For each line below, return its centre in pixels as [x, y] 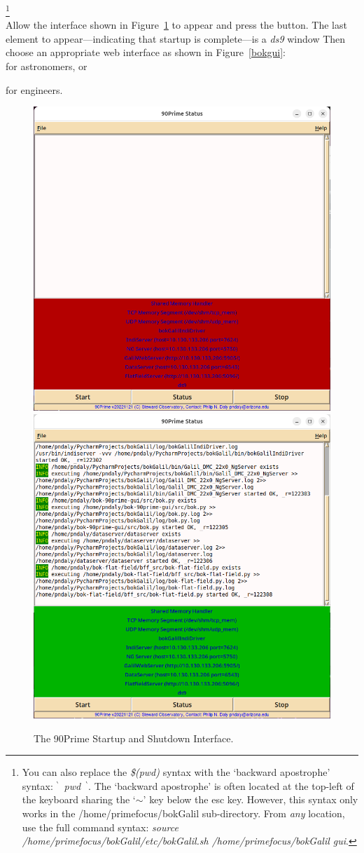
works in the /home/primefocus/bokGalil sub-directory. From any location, [183, 813]
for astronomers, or [47, 66]
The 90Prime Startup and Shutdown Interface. [134, 738]
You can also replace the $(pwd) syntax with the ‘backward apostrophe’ [176, 772]
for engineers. [34, 89]
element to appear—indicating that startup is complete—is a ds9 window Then [176, 38]
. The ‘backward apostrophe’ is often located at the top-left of [221, 785]
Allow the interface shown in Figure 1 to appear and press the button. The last [176, 25]
